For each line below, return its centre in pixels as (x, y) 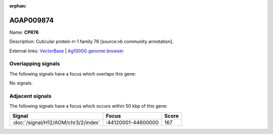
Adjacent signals (30, 96)
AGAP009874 (32, 20)
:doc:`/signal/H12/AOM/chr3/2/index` (56, 122)
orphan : (18, 6)
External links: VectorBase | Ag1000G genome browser (66, 51)
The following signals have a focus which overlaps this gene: (73, 74)
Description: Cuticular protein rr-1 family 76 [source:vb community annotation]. (92, 42)
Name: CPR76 (24, 32)
